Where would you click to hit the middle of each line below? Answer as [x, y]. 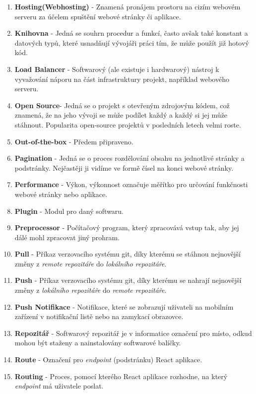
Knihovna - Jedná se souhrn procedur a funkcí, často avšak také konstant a [131, 33]
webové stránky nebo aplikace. [61, 194]
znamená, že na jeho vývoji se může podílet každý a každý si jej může [121, 115]
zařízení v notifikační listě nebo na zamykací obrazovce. [99, 316]
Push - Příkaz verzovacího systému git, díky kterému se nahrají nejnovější [128, 280]
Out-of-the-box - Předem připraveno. [74, 141]
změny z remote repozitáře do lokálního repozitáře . [91, 263]
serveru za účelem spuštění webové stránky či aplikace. [98, 16]
